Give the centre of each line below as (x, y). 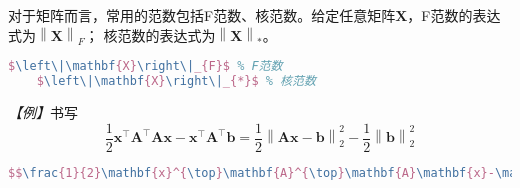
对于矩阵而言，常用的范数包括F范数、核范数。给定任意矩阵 (202, 15)
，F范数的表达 (454, 15)
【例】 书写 (43, 111)
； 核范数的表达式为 (150, 34)
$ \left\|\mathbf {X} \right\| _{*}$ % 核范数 (176, 81)
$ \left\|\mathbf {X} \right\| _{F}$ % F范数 (145, 66)
